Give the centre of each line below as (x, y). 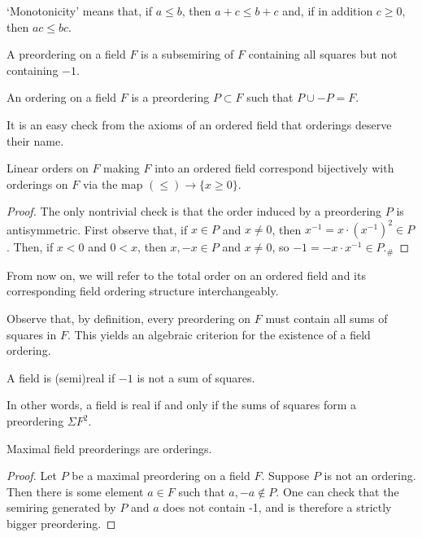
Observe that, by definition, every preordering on (129, 319)
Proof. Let (32, 476)
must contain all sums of (326, 319)
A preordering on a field (66, 54)
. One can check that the (337, 491)
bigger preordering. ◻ (61, 524)
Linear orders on (48, 168)
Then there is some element (75, 491)
